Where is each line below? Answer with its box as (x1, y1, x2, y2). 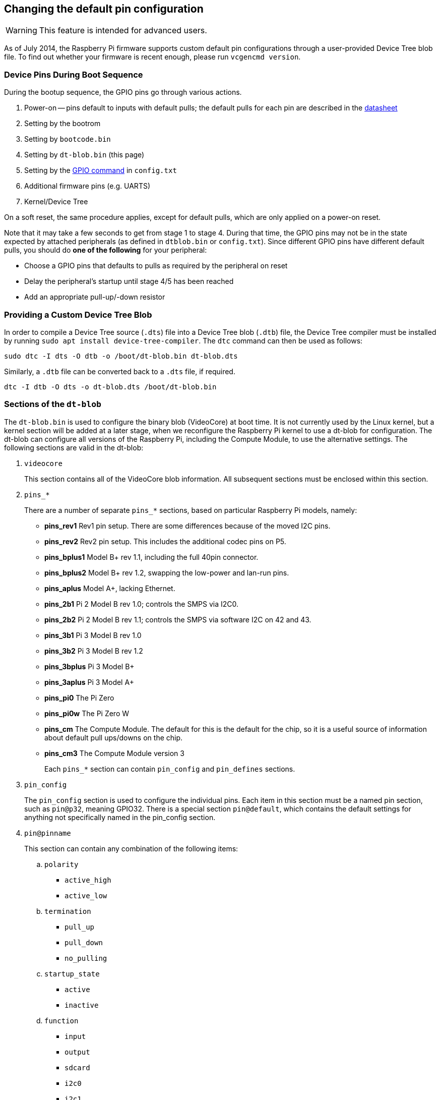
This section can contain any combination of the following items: (24, 844, 238, 853)
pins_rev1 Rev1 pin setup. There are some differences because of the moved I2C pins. (44, 521, 331, 530)
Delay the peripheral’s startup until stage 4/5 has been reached (24, 277, 234, 286)
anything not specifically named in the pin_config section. (24, 813, 216, 822)
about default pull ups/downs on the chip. (44, 733, 183, 742)
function (44, 1016, 79, 1025)
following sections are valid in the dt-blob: (4, 443, 144, 452)
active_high (65, 876, 111, 884)
